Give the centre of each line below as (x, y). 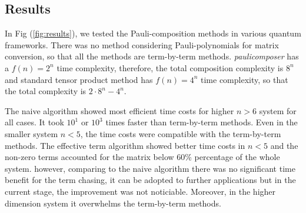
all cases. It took (34, 122)
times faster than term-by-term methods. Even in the (202, 122)
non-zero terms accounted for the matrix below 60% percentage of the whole (142, 157)
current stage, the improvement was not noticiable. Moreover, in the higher (140, 191)
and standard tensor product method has (79, 79)
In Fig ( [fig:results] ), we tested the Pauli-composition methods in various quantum (153, 33)
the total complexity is (46, 91)
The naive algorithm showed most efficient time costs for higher (119, 110)
